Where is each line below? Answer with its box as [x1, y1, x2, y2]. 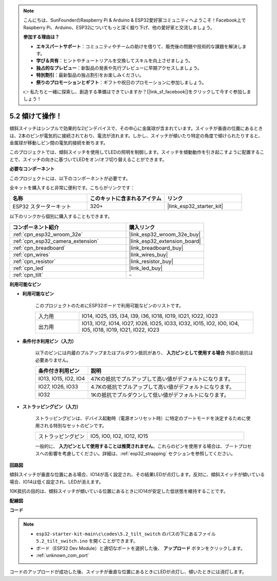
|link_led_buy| [129, 265, 163, 272]
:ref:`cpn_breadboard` [12, 244, 66, 251]
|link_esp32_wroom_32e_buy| [129, 231, 201, 238]
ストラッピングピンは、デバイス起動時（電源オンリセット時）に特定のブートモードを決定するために [35, 415, 246, 421]
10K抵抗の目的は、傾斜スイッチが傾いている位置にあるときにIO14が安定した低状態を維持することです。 [9, 488, 228, 494]
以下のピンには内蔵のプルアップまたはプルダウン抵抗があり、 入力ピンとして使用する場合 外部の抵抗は [35, 350, 253, 356]
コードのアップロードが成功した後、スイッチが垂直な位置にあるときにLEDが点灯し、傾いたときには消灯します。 [9, 569, 247, 575]
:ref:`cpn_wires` [12, 251, 51, 258]
